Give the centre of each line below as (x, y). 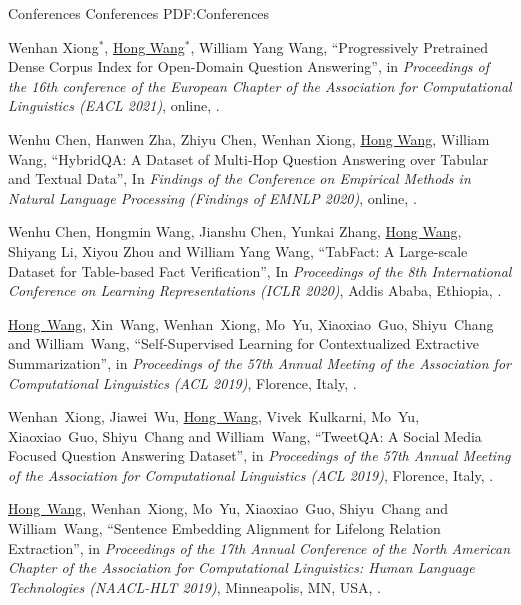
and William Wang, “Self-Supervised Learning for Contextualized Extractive (243, 343)
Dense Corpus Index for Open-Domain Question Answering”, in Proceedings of (249, 66)
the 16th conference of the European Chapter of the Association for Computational (260, 85)
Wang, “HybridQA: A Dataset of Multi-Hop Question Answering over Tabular (248, 158)
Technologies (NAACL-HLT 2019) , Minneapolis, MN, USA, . (194, 586)
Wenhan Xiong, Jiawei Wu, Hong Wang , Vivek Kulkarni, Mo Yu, (214, 416)
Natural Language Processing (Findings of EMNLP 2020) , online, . (212, 197)
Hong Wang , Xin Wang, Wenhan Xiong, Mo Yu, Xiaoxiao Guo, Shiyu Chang (251, 323)
